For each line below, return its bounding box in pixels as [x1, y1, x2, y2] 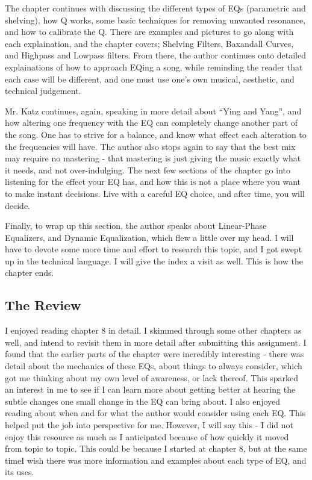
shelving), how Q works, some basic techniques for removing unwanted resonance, [5, 13, 306, 26]
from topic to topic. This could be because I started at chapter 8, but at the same [5, 442, 307, 455]
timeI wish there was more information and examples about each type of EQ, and [5, 454, 307, 466]
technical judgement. [5, 84, 81, 97]
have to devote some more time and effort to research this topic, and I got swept [5, 243, 302, 255]
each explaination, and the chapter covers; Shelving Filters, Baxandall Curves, [5, 37, 294, 49]
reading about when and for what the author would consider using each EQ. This [5, 407, 306, 419]
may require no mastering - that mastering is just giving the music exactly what [5, 152, 301, 164]
